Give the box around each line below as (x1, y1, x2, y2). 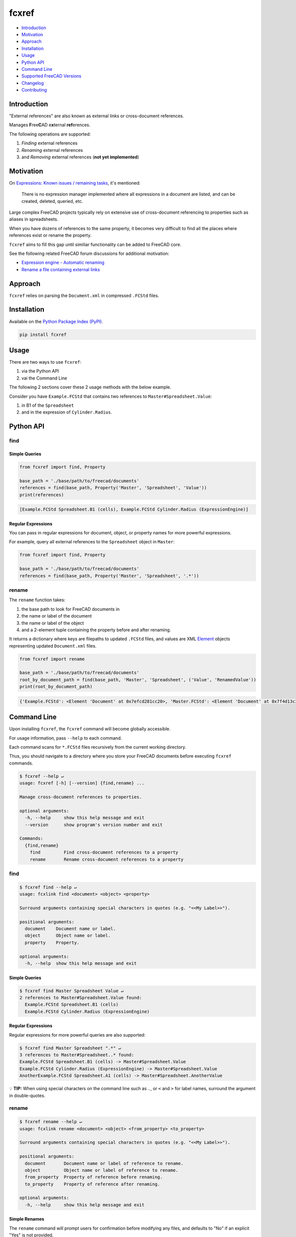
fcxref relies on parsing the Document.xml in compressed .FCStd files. (9, 292, 159, 298)
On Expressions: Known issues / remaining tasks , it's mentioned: (9, 180, 141, 186)
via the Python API (21, 368, 59, 374)
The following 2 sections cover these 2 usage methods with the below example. (9, 384, 172, 390)
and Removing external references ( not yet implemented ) (21, 154, 139, 160)
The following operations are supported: (9, 131, 91, 137)
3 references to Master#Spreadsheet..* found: (19, 1052, 134, 1058)
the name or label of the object (21, 620, 84, 626)
